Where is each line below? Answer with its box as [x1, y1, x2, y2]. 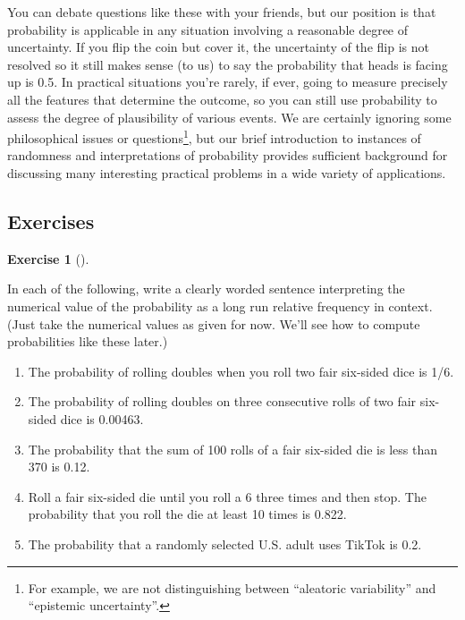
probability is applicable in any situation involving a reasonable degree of [7, 20, 409, 38]
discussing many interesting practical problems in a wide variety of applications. [7, 164, 446, 182]
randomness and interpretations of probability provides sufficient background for [7, 146, 448, 165]
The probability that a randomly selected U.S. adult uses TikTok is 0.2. [28, 534, 422, 553]
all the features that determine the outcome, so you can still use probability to [7, 89, 437, 108]
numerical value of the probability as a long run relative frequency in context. [7, 296, 433, 315]
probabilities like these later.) [7, 332, 168, 351]
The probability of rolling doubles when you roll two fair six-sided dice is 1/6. [28, 361, 454, 380]
